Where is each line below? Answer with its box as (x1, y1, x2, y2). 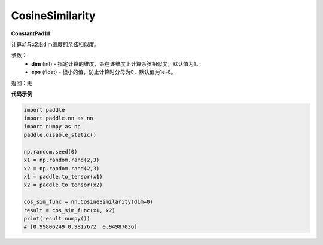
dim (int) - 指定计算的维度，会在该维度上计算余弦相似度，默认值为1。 (31, 60, 202, 67)
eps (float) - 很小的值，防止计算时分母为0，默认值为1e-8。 (31, 69, 176, 76)
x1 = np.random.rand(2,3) (23, 157, 100, 164)
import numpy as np (23, 123, 81, 130)
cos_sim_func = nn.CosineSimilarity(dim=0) (23, 198, 154, 206)
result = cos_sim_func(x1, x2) (23, 207, 116, 213)
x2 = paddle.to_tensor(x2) (23, 182, 103, 188)
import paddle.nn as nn (23, 115, 94, 122)
